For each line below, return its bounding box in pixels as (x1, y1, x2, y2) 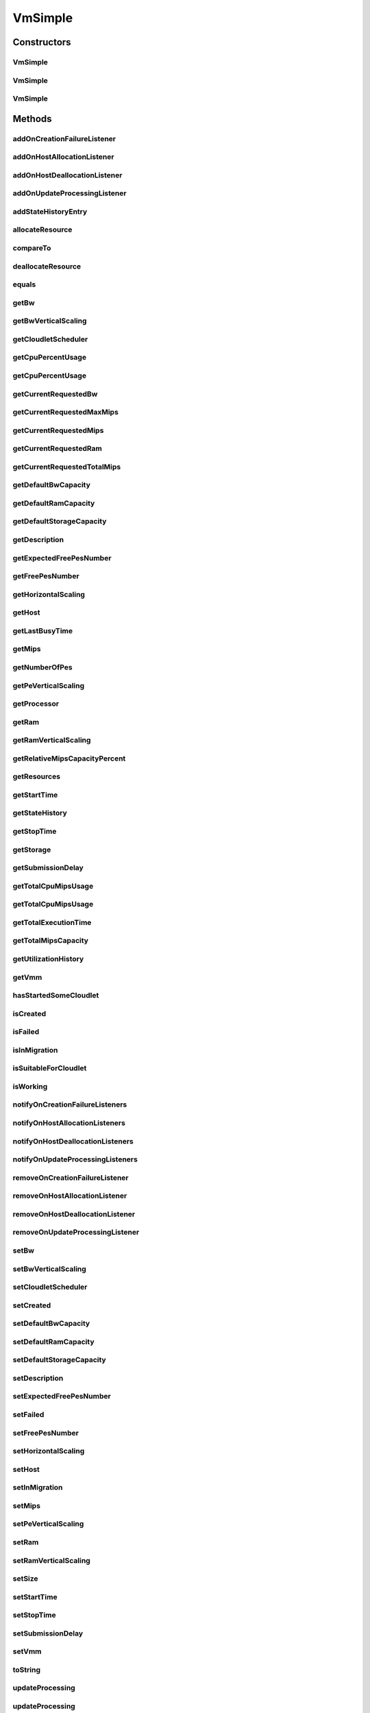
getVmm (12, 972, 42, 982)
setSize (12, 1574, 38, 1583)
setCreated (12, 1301, 51, 1310)
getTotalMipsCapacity (12, 936, 89, 946)
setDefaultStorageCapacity (12, 1355, 106, 1365)
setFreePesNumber (12, 1428, 79, 1438)
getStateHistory (12, 809, 68, 818)
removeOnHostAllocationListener (12, 1191, 127, 1200)
